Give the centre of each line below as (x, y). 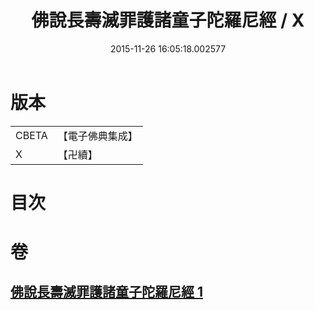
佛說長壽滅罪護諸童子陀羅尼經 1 (107, 292)
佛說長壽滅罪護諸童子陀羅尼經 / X (168, 20)
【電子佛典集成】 (97, 136)
